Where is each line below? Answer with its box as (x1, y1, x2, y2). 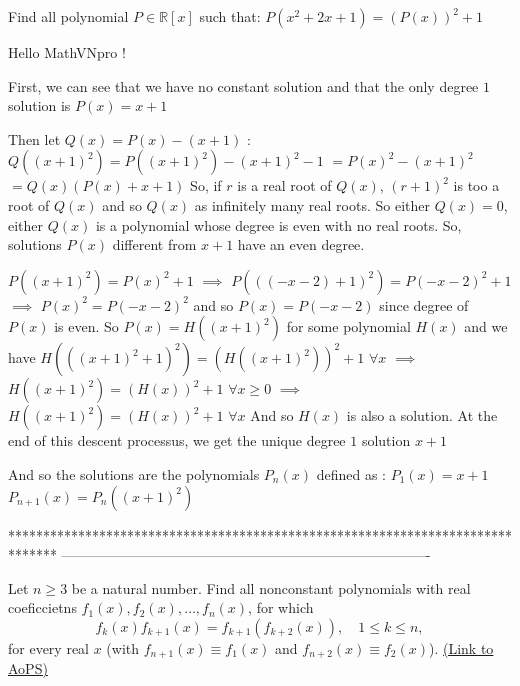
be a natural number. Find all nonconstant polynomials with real (71, 577, 471, 598)
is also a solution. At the (346, 405, 498, 426)
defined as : (316, 463, 386, 484)
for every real (8, 637, 90, 658)
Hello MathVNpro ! (8, 42, 126, 62)
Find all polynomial (8, 6, 129, 26)
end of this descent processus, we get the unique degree (8, 430, 346, 451)
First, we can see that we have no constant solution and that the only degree (8, 75, 479, 96)
